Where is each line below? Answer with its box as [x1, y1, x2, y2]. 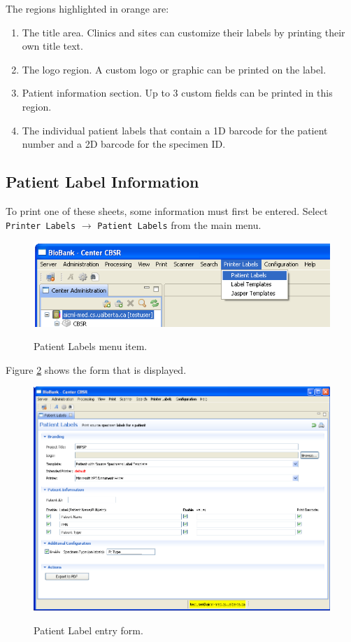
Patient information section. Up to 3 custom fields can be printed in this [22, 85, 333, 100]
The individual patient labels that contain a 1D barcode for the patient [22, 123, 328, 137]
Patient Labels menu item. [34, 339, 148, 354]
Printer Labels [6, 221, 76, 231]
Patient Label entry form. [34, 622, 143, 637]
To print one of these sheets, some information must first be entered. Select [6, 203, 328, 218]
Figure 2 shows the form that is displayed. [6, 362, 187, 377]
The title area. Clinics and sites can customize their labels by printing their [22, 25, 345, 39]
